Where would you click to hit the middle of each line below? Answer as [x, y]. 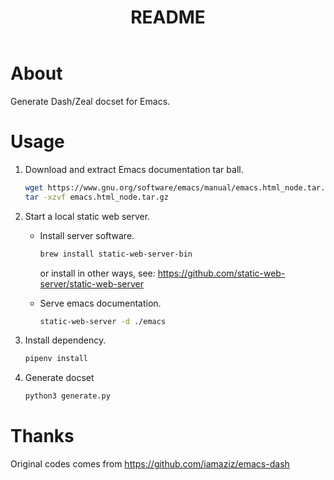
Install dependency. [65, 340]
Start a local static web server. [87, 216]
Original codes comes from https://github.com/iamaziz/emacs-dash [150, 464]
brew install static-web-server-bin [116, 254]
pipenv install [56, 359]
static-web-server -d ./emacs [103, 321]
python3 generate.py [67, 396]
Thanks [42, 436]
